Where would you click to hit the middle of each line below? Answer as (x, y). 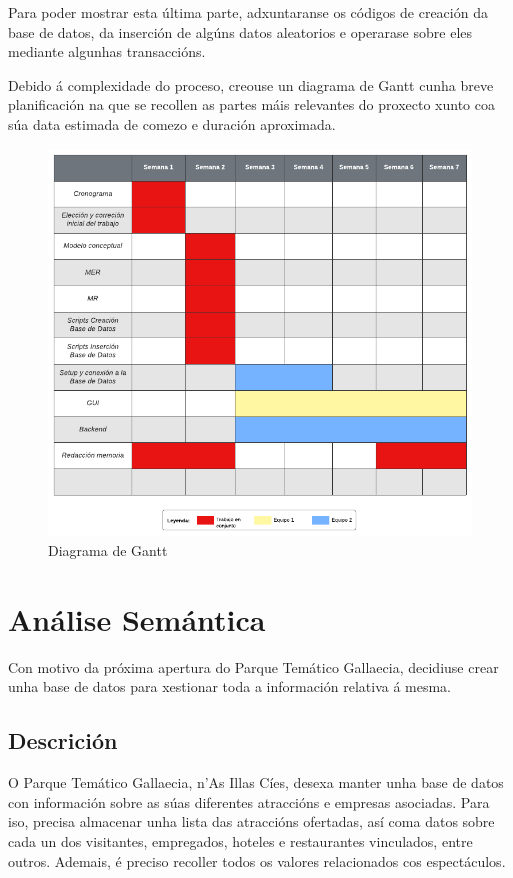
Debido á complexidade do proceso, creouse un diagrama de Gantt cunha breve (251, 84)
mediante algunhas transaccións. (107, 51)
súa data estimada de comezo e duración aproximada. (172, 123)
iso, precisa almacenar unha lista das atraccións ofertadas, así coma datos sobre (251, 821)
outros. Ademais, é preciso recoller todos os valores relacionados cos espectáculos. (257, 860)
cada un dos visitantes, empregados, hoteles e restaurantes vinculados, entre (240, 840)
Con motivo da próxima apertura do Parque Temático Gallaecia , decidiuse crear (253, 666)
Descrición (63, 740)
